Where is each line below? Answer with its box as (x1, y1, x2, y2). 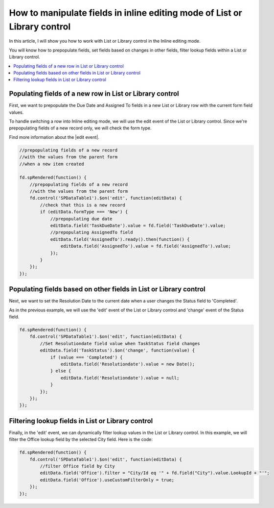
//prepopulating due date (50, 216, 113, 222)
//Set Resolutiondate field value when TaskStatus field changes (40, 341, 200, 346)
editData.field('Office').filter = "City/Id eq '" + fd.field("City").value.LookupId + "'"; (40, 470, 270, 476)
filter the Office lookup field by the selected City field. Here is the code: (9, 436, 153, 442)
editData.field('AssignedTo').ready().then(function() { (50, 236, 190, 242)
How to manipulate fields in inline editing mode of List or (9, 7, 242, 18)
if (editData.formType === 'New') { (40, 209, 128, 215)
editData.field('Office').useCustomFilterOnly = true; (40, 477, 175, 483)
